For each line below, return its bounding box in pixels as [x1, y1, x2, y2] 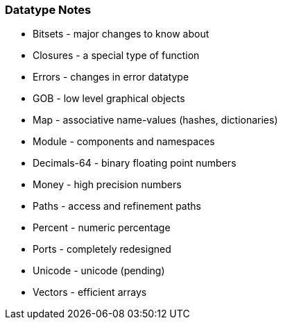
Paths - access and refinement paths [33, 200, 201, 212]
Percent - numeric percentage [33, 222, 171, 234]
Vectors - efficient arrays [33, 286, 147, 299]
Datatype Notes [5, 3, 92, 17]
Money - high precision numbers [33, 178, 182, 191]
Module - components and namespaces [33, 135, 215, 148]
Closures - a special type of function [33, 49, 200, 62]
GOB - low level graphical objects [33, 92, 185, 105]
